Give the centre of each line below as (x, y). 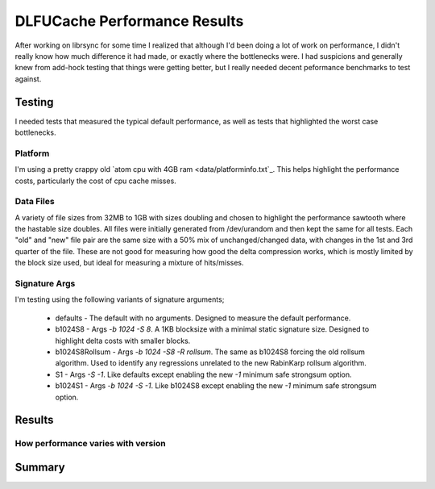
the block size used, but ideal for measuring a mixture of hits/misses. (130, 263)
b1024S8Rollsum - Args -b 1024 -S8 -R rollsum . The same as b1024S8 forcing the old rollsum (210, 352)
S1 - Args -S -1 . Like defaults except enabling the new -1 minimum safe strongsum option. (203, 374)
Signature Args (45, 284)
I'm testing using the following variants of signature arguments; (120, 299)
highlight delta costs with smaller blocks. (123, 341)
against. (28, 79)
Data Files (35, 202)
